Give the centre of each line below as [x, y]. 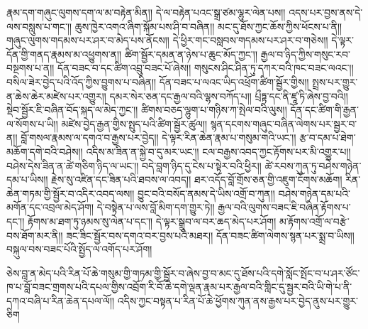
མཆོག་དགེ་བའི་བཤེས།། [45, 151]
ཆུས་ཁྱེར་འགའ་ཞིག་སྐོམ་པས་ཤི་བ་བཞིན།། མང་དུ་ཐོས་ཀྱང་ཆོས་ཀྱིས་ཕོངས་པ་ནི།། [208, 26]
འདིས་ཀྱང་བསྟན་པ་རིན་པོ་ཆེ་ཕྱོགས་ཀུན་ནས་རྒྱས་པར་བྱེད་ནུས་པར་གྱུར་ [238, 300]
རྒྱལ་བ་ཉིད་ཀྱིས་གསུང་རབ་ [305, 54]
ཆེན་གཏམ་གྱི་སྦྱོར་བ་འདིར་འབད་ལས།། [71, 193]
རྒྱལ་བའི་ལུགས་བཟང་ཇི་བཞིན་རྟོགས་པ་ [284, 207]
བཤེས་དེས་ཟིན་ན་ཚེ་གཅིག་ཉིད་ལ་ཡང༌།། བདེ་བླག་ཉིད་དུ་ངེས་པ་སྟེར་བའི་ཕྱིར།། [134, 165]
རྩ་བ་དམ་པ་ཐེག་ [328, 137]
